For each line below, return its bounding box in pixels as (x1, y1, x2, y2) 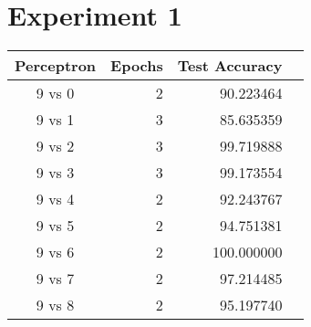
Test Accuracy (177, 55, 283, 77)
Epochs (110, 55, 163, 77)
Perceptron (15, 55, 97, 77)
